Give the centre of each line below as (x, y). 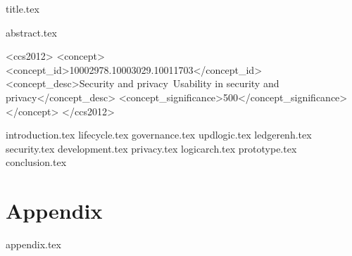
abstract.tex (31, 32)
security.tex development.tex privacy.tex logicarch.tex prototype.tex (151, 148)
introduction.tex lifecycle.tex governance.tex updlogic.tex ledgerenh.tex (159, 135)
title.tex (23, 8)
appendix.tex (33, 244)
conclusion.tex (36, 162)
